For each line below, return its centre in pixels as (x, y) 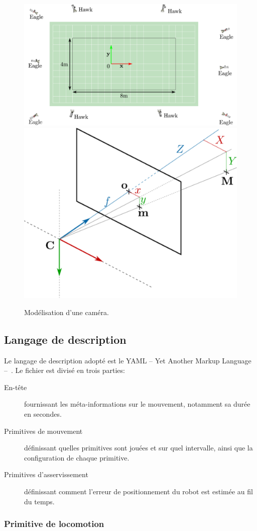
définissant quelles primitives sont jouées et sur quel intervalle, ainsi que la (139, 448)
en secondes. (43, 414)
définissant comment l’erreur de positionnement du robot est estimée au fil (139, 491)
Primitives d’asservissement (46, 474)
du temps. (39, 501)
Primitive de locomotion (54, 524)
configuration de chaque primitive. (77, 457)
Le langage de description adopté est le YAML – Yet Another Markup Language (128, 360)
